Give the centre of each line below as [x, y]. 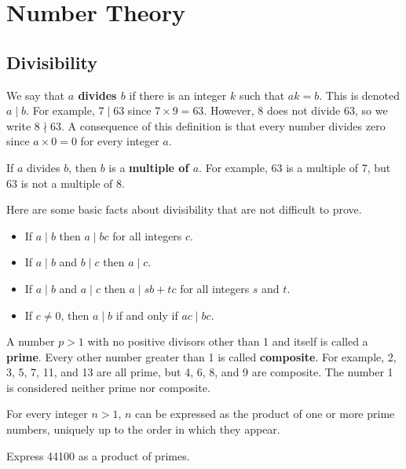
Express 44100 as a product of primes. [98, 455]
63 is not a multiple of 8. [66, 183]
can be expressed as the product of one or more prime [265, 414]
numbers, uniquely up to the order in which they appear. [143, 429]
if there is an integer [178, 95]
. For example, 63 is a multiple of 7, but [295, 167]
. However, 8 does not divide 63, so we [296, 110]
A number [31, 341]
